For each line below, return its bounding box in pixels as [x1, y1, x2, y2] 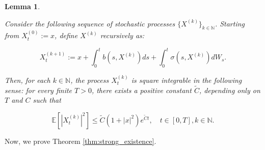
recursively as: [100, 30, 145, 41]
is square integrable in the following [131, 74, 242, 85]
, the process [70, 74, 109, 85]
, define [55, 30, 78, 41]
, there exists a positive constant [91, 84, 192, 95]
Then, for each [5, 74, 50, 85]
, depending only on [199, 84, 260, 95]
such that [33, 95, 61, 105]
